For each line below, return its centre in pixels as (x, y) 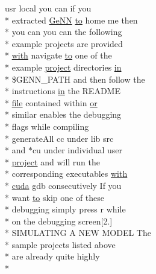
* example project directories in (63, 67)
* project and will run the (53, 161)
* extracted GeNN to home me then (71, 20)
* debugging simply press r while (65, 209)
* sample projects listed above (60, 244)
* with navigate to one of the (58, 55)
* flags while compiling (47, 126)
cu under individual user (77, 150)
